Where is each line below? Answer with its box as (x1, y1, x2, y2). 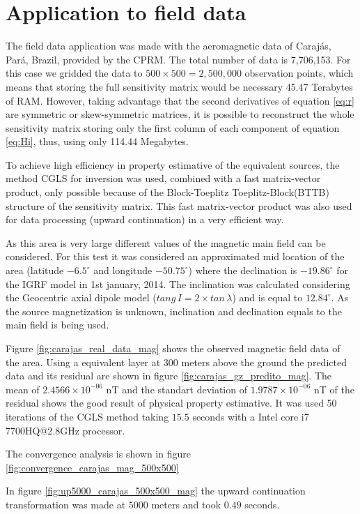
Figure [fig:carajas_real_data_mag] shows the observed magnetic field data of (6, 341, 341, 355)
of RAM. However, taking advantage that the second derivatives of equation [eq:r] (6, 93, 354, 107)
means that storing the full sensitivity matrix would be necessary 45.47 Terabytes (6, 79, 353, 93)
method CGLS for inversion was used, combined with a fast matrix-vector (6, 171, 321, 186)
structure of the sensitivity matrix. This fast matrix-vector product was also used (6, 198, 352, 213)
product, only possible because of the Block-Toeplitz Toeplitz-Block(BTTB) (6, 185, 329, 199)
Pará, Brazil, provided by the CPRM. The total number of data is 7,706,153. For (6, 52, 351, 66)
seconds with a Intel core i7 (192, 409, 309, 423)
